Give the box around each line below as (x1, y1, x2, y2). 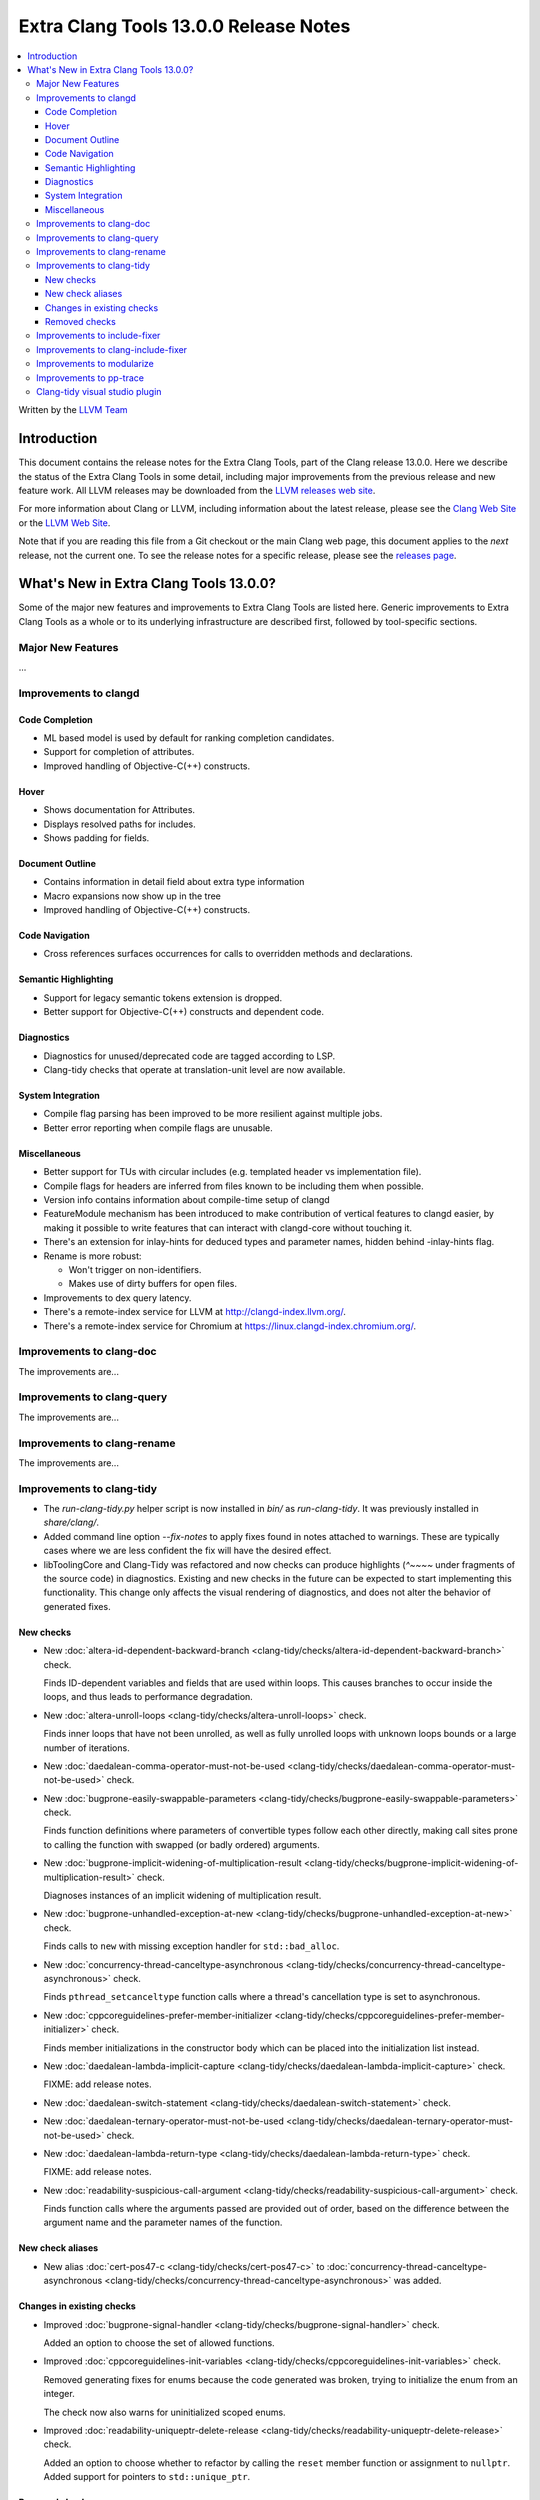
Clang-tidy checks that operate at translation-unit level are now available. (43, 1064, 346, 1076)
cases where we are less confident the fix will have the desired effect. (43, 1545, 332, 1557)
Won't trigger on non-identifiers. (68, 1263, 202, 1275)
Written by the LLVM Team (18, 404, 129, 416)
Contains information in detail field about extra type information (43, 876, 305, 888)
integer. (43, 2388, 75, 2400)
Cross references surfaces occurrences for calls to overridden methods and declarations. (43, 948, 414, 960)
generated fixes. (43, 1600, 111, 1612)
